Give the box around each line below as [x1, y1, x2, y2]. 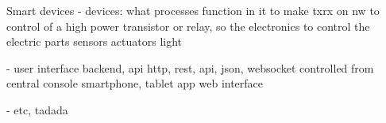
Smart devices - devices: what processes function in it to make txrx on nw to [6, 2, 380, 18]
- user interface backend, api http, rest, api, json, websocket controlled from [6, 59, 374, 76]
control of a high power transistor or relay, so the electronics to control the [6, 17, 370, 34]
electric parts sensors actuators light [6, 33, 183, 50]
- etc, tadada [6, 101, 68, 117]
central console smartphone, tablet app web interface [6, 75, 264, 91]
